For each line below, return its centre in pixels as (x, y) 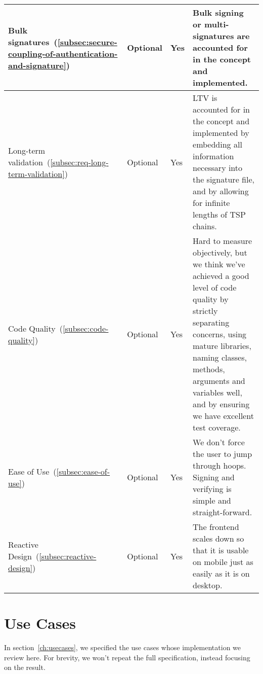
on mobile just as (223, 562)
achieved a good (221, 276)
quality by (211, 299)
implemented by (221, 133)
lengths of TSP (219, 214)
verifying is (212, 489)
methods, (209, 369)
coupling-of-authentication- (63, 53)
